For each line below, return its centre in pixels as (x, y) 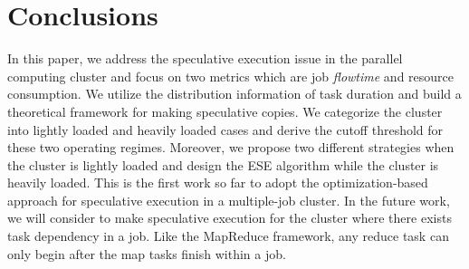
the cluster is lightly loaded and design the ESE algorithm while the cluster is (223, 164)
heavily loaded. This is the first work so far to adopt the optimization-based (218, 183)
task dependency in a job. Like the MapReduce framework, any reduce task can (228, 236)
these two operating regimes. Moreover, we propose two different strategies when (231, 147)
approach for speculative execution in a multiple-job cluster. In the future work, (229, 200)
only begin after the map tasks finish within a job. (147, 253)
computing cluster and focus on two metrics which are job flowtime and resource (231, 76)
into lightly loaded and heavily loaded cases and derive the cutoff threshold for (225, 129)
